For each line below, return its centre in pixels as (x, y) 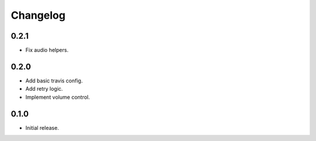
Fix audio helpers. (47, 50)
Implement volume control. (58, 97)
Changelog (38, 15)
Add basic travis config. (54, 80)
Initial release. (42, 128)
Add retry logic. (44, 89)
